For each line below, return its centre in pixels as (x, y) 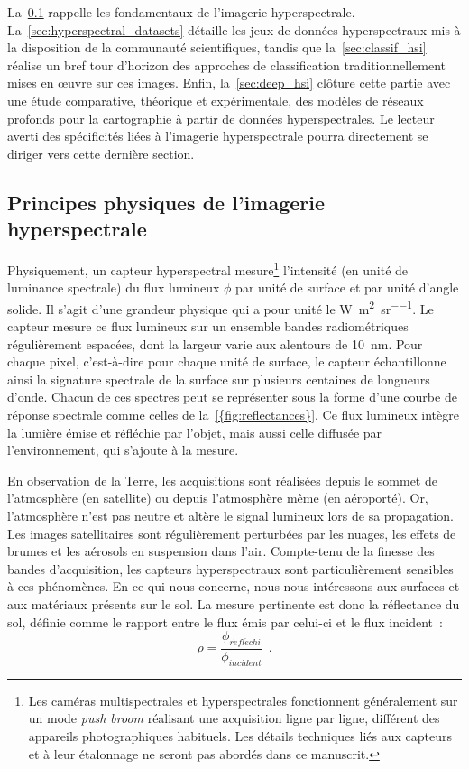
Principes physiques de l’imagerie (166, 202)
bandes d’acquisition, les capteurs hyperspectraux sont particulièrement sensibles (230, 568)
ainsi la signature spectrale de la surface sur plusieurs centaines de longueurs (219, 379)
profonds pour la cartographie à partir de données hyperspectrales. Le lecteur (221, 118)
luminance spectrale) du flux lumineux (114, 287)
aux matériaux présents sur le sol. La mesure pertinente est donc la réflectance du (234, 603)
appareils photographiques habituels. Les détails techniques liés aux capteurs (240, 735)
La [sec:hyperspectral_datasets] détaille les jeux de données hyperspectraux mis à (234, 29)
